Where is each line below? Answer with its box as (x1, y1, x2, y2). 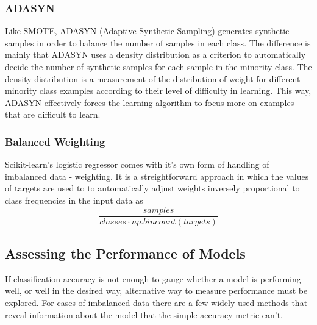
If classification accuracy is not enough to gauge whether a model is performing (5, 272, 301, 285)
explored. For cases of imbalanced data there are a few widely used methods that (5, 296, 308, 309)
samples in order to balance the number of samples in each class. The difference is (5, 36, 311, 49)
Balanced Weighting (5, 134, 105, 149)
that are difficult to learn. (5, 108, 101, 121)
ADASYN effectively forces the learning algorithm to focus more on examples (5, 96, 294, 109)
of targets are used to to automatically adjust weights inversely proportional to (5, 182, 300, 195)
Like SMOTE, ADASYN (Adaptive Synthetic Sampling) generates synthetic (5, 24, 290, 37)
